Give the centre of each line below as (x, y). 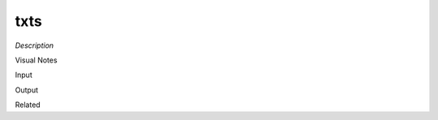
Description (34, 45)
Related (28, 105)
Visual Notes (36, 60)
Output (26, 90)
